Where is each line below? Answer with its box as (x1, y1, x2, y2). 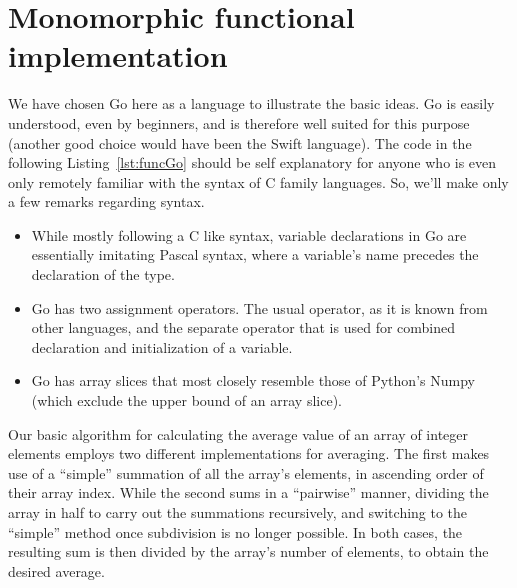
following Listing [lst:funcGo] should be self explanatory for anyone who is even (8, 152, 497, 173)
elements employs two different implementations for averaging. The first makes (8, 443, 490, 464)
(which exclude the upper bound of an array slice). (31, 390, 342, 411)
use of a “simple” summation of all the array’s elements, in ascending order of (8, 462, 484, 483)
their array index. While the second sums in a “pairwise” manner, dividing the (8, 482, 489, 503)
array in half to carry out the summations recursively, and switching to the (8, 502, 468, 522)
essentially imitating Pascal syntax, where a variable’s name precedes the (31, 244, 479, 265)
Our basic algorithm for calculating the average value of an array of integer (8, 423, 469, 444)
